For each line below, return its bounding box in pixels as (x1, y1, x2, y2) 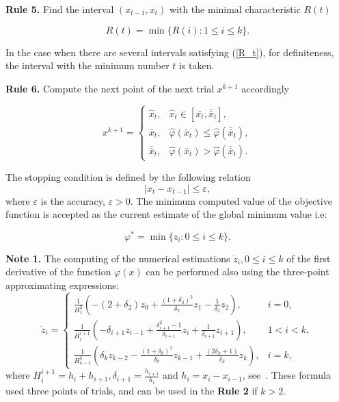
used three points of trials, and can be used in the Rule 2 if (5, 383, 258, 397)
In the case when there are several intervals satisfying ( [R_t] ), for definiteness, (5, 45, 334, 59)
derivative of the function (5, 264, 111, 279)
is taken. (179, 58, 215, 73)
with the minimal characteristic (169, 2, 301, 16)
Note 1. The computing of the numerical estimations (5, 251, 230, 265)
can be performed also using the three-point (146, 264, 329, 279)
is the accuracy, (40, 193, 105, 208)
